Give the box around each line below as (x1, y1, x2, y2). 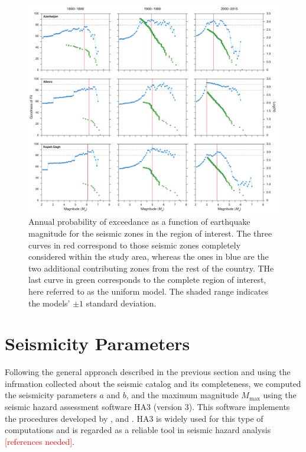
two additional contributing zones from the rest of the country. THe (28, 261, 274, 274)
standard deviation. (86, 296, 157, 309)
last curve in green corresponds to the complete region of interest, (28, 273, 266, 286)
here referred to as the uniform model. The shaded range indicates (28, 285, 269, 297)
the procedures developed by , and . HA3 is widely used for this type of (5, 412, 263, 424)
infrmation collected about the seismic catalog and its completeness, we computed (5, 377, 301, 389)
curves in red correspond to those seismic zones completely (28, 238, 241, 251)
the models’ (28, 296, 70, 309)
